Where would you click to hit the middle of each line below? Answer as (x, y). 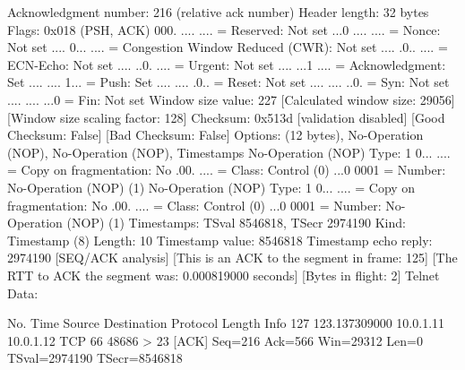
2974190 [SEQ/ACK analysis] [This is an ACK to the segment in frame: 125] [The (232, 258)
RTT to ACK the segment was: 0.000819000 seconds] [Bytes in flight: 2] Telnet (224, 275)
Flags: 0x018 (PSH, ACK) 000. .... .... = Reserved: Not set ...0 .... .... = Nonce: (224, 29)
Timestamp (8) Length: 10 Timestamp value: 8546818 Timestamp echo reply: (220, 240)
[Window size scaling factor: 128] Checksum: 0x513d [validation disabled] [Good (226, 117)
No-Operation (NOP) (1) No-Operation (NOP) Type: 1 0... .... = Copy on (211, 187)
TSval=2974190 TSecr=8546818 (95, 358)
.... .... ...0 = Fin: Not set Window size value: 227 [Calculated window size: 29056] (231, 99)
